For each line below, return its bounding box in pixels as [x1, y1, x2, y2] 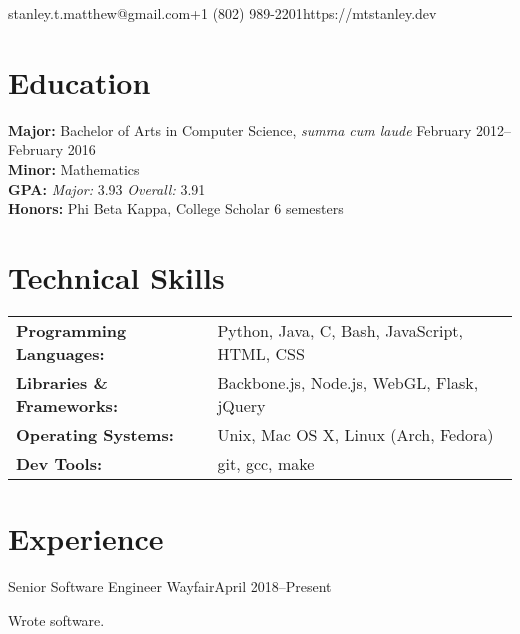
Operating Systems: [16, 422, 174, 446]
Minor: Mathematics [8, 158, 140, 179]
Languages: [16, 341, 105, 365]
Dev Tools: [16, 451, 103, 475]
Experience [8, 518, 164, 558]
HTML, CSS [217, 341, 305, 365]
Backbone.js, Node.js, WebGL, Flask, [217, 370, 479, 394]
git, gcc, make [217, 451, 315, 475]
